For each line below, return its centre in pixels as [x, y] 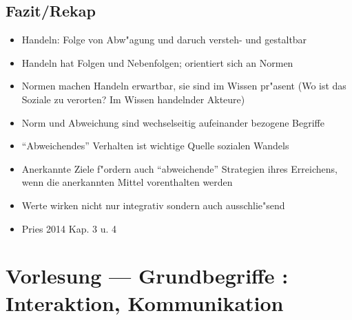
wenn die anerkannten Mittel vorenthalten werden [127, 182]
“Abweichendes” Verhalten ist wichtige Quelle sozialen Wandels [155, 146]
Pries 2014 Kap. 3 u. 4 [69, 228]
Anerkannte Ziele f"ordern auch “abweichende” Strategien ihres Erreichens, [179, 168]
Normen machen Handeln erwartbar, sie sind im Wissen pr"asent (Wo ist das [184, 86]
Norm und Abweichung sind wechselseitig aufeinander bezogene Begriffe [173, 122]
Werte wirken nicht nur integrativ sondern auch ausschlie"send [153, 205]
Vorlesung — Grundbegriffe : [147, 276]
